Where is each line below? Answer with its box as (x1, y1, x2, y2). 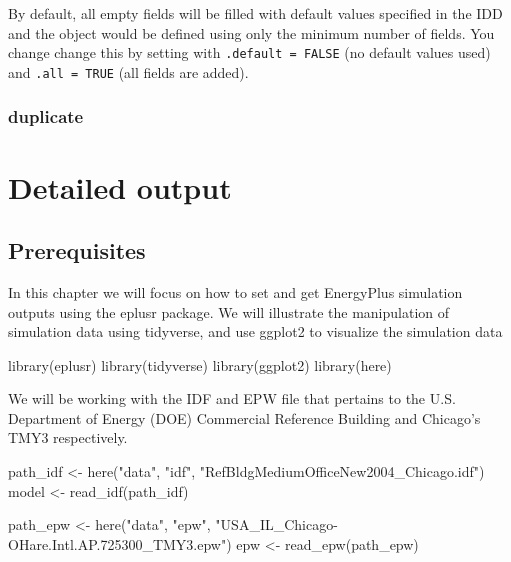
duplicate (8, 104, 84, 129)
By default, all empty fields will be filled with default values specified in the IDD (8, 3, 503, 23)
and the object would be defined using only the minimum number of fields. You (8, 22, 495, 43)
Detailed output (8, 166, 232, 207)
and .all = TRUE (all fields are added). (8, 61, 249, 82)
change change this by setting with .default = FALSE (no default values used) (8, 42, 491, 63)
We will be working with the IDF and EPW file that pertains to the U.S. (8, 388, 456, 409)
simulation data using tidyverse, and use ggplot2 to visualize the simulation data (8, 321, 503, 342)
